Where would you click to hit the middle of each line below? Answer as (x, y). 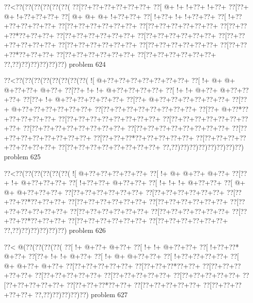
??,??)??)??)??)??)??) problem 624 (55, 64)
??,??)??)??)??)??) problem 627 (81, 294)
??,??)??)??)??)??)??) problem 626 (55, 230)
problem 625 (22, 156)
